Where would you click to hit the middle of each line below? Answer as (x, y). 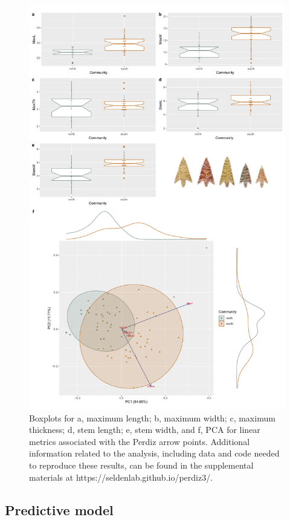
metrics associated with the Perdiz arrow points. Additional (140, 441)
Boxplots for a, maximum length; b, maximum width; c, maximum (152, 418)
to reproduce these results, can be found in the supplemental (141, 465)
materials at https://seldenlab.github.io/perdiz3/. (121, 477)
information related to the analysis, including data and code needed (154, 453)
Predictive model (59, 509)
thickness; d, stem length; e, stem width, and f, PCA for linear (145, 430)
